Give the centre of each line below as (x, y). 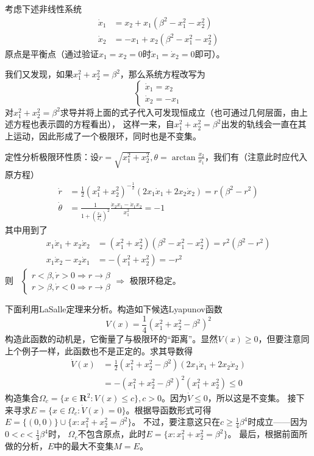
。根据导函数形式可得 (169, 409)
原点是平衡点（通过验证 (52, 53)
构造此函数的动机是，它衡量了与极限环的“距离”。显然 (112, 339)
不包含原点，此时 (112, 434)
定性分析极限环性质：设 (52, 156)
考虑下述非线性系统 (43, 9)
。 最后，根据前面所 (268, 434)
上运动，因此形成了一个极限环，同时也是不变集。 (103, 136)
